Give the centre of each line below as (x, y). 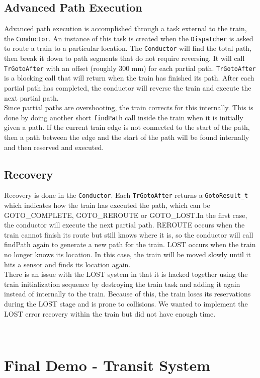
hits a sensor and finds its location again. (67, 264)
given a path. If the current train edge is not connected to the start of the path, (127, 127)
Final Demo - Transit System (107, 365)
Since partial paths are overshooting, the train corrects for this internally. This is (129, 107)
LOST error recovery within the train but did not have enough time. (110, 313)
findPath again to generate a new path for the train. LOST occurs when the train (130, 244)
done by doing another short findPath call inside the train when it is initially (124, 117)
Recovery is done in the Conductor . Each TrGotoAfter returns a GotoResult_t (126, 195)
